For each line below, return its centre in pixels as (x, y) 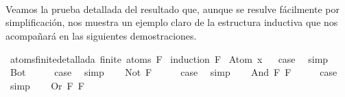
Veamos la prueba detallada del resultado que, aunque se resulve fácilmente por (172, 9)
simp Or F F (47, 85)
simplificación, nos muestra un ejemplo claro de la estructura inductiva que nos (172, 22)
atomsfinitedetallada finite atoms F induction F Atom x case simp (169, 58)
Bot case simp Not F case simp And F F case (174, 72)
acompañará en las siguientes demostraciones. (101, 35)
